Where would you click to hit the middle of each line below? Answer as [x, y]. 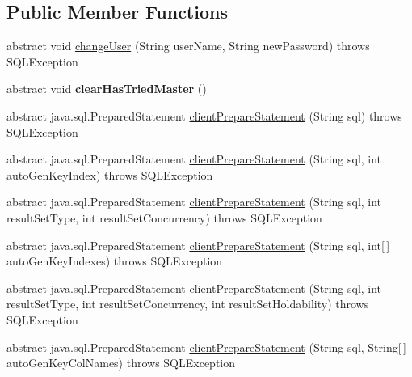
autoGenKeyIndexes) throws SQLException [115, 261]
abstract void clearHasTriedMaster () [107, 89]
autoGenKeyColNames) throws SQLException [121, 363]
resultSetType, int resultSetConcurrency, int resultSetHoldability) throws [188, 304]
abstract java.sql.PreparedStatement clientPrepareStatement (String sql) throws [204, 115]
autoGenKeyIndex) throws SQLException [110, 174]
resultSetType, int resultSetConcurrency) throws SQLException [164, 217]
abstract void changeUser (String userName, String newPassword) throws [188, 46]
